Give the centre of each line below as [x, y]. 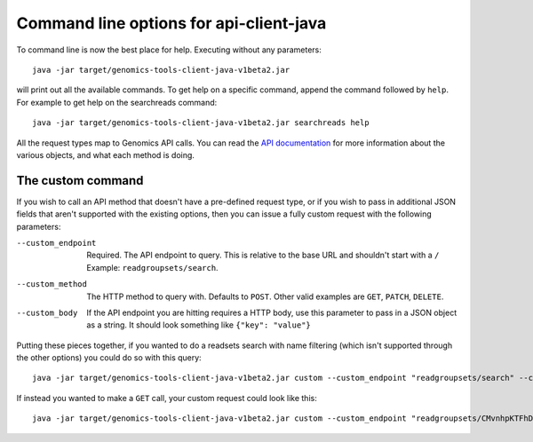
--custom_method [52, 284]
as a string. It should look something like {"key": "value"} [199, 325]
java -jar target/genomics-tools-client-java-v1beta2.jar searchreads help [201, 123]
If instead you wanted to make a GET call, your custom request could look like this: [167, 398]
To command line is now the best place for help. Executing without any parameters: [169, 50]
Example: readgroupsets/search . [152, 267]
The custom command [80, 181]
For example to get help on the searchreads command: [117, 102]
